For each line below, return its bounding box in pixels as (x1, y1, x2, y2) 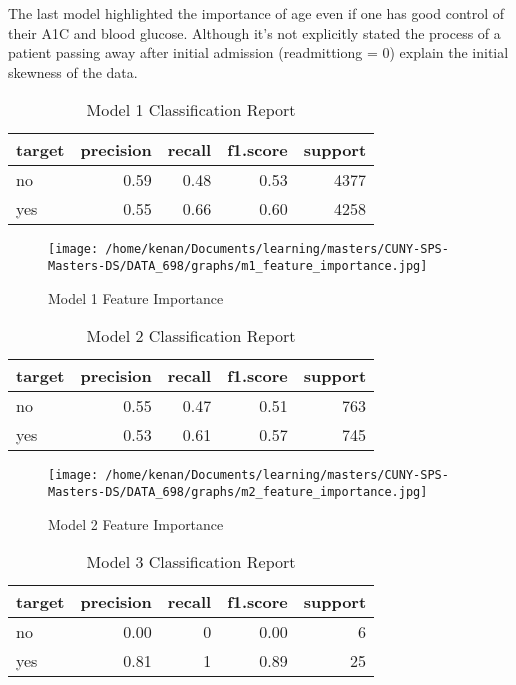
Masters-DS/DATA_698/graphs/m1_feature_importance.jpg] (48, 259, 428, 274)
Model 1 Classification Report (86, 98, 296, 122)
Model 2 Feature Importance (48, 513, 224, 534)
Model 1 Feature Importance (48, 287, 224, 308)
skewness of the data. (8, 61, 138, 82)
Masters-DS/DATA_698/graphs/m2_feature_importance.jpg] (48, 484, 428, 499)
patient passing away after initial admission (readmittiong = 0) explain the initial (8, 42, 509, 63)
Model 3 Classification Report (86, 550, 296, 574)
